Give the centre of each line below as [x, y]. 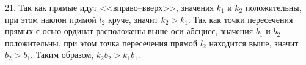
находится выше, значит [254, 42]
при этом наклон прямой [51, 19]
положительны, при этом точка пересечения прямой [101, 42]
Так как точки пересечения [243, 19]
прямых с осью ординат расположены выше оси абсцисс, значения [129, 31]
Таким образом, [65, 54]
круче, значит [133, 19]
